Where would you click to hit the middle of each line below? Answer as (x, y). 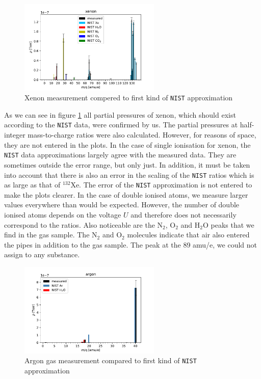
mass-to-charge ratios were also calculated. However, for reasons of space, (142, 135)
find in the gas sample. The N (51, 235)
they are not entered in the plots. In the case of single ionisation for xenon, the (127, 144)
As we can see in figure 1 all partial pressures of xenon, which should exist (120, 114)
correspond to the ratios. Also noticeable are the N (84, 224)
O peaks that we (229, 224)
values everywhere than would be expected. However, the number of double (122, 205)
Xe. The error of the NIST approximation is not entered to (161, 185)
